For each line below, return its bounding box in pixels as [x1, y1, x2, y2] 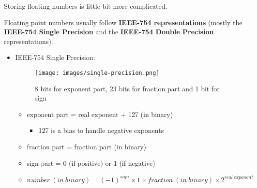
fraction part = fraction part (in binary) [27, 142, 147, 151]
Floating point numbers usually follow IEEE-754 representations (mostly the [4, 17, 242, 27]
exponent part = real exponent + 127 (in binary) [27, 109, 173, 119]
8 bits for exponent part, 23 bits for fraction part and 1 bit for [34, 83, 220, 93]
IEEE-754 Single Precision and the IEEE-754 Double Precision [4, 27, 214, 37]
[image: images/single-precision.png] [34, 69, 160, 76]
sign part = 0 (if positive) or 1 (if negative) [27, 158, 155, 168]
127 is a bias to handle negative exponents [38, 125, 164, 135]
